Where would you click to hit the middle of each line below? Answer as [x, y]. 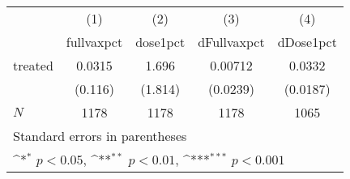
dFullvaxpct [231, 42]
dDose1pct [307, 42]
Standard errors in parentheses [100, 136]
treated [33, 65]
